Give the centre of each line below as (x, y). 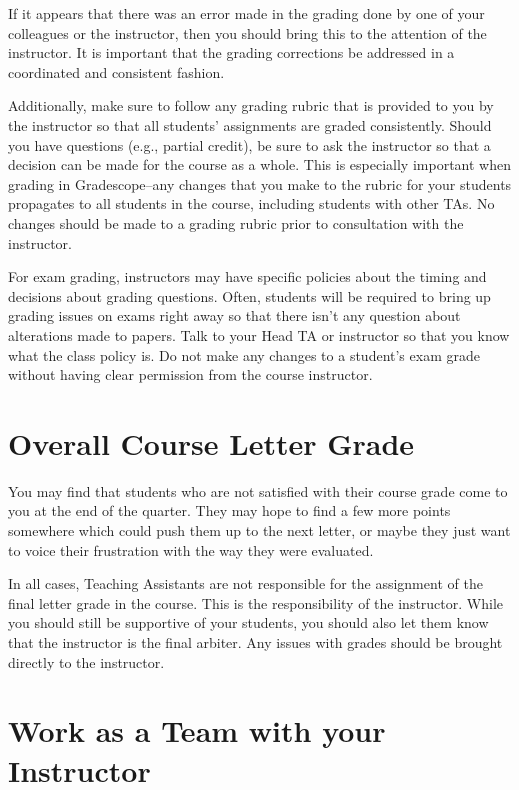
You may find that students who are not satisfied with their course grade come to (258, 490)
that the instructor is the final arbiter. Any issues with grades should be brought (255, 641)
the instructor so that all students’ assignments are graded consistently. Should (250, 124)
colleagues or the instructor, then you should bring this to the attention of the (247, 32)
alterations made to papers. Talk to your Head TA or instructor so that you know (259, 334)
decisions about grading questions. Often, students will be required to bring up (249, 295)
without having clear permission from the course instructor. (190, 374)
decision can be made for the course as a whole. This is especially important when (259, 164)
